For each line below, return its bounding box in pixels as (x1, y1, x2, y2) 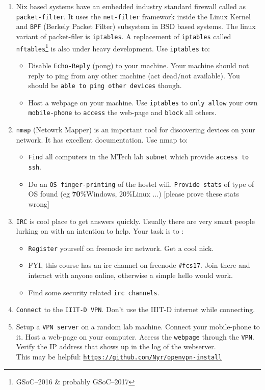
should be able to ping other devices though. (28, 80, 182, 91)
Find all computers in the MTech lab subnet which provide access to (28, 151, 249, 162)
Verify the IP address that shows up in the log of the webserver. (16, 341, 216, 352)
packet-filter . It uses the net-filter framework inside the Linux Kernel (16, 11, 251, 21)
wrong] (28, 198, 49, 209)
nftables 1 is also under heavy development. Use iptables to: (16, 41, 210, 53)
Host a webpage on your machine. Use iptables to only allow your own (28, 97, 258, 107)
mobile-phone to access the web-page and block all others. (28, 107, 217, 118)
